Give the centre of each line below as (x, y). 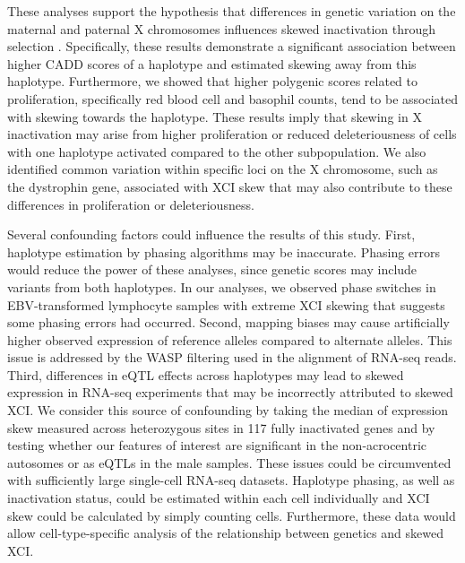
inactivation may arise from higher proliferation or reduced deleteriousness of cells (232, 134)
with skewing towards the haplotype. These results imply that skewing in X (215, 116)
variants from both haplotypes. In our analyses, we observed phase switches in (222, 286)
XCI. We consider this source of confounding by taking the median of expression (228, 410)
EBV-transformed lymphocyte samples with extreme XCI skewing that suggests (226, 304)
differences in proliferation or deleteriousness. (131, 204)
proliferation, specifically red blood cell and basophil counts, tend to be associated (232, 98)
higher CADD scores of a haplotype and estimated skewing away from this (212, 63)
